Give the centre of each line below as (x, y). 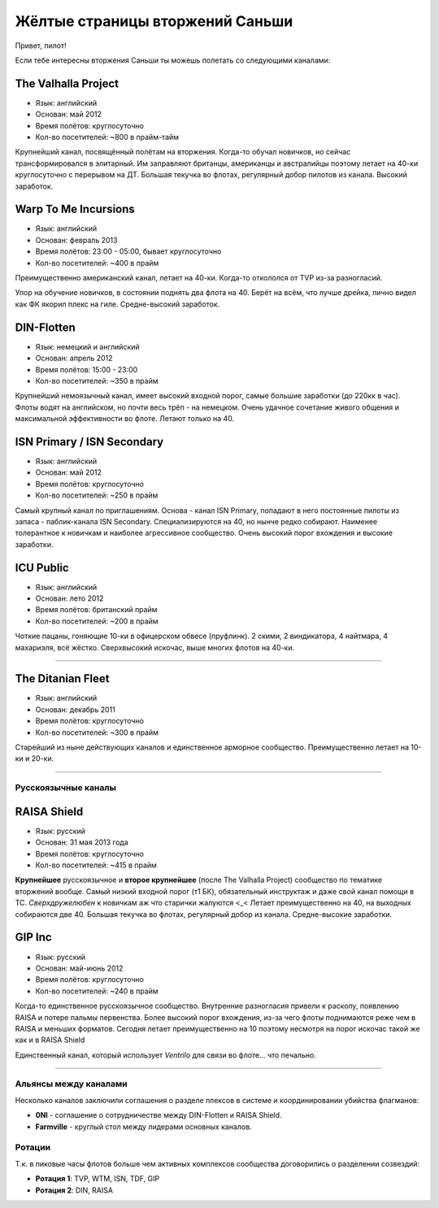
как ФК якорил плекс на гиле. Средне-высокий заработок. (117, 304)
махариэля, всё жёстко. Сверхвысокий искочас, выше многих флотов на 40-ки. (155, 647)
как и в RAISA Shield (50, 1040)
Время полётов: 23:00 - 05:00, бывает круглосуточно (128, 251)
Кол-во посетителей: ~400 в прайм (97, 263)
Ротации (33, 1148)
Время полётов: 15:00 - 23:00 (87, 369)
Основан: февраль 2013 (76, 240)
